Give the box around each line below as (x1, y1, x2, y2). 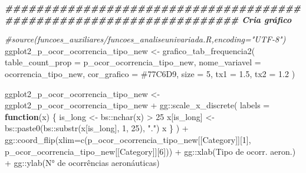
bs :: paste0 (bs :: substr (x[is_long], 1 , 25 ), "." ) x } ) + (5, 122, 189, 134)
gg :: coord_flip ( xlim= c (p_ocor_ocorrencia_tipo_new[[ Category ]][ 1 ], (5, 133, 251, 145)
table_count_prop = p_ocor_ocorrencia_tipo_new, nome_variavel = (5, 56, 261, 68)
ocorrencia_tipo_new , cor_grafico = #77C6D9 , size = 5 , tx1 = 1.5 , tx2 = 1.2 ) (5, 67, 295, 79)
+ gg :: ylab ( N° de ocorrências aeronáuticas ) (5, 157, 160, 169)
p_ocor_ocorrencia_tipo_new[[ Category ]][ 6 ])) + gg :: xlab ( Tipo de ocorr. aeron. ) (5, 145, 296, 157)
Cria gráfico (242, 13, 292, 25)
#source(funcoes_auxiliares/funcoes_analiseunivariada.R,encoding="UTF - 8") (5, 33, 286, 45)
